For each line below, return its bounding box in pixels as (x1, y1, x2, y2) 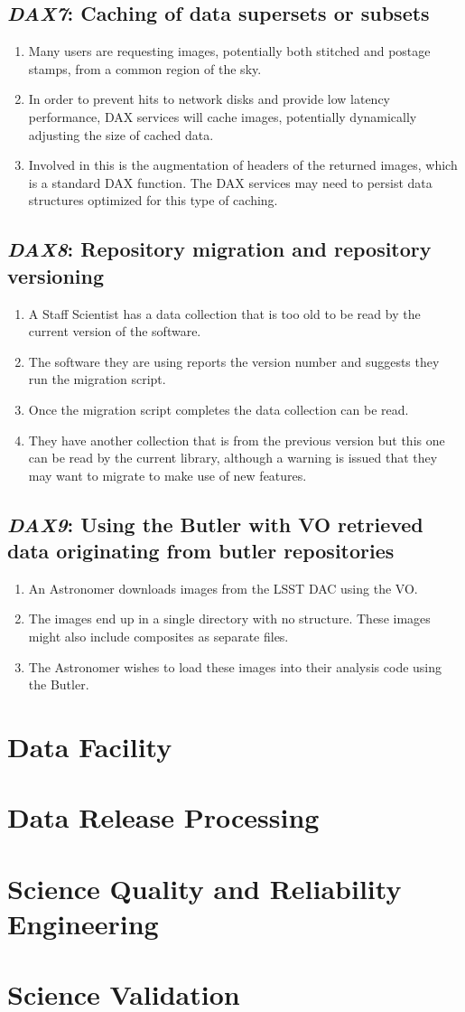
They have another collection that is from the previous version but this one (28, 430, 445, 449)
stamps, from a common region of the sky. (28, 59, 262, 78)
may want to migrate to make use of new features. (28, 465, 307, 484)
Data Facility (7, 728, 172, 765)
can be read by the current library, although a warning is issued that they (28, 448, 438, 467)
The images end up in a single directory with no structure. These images (28, 609, 431, 628)
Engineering (7, 904, 159, 942)
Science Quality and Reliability (7, 869, 402, 906)
